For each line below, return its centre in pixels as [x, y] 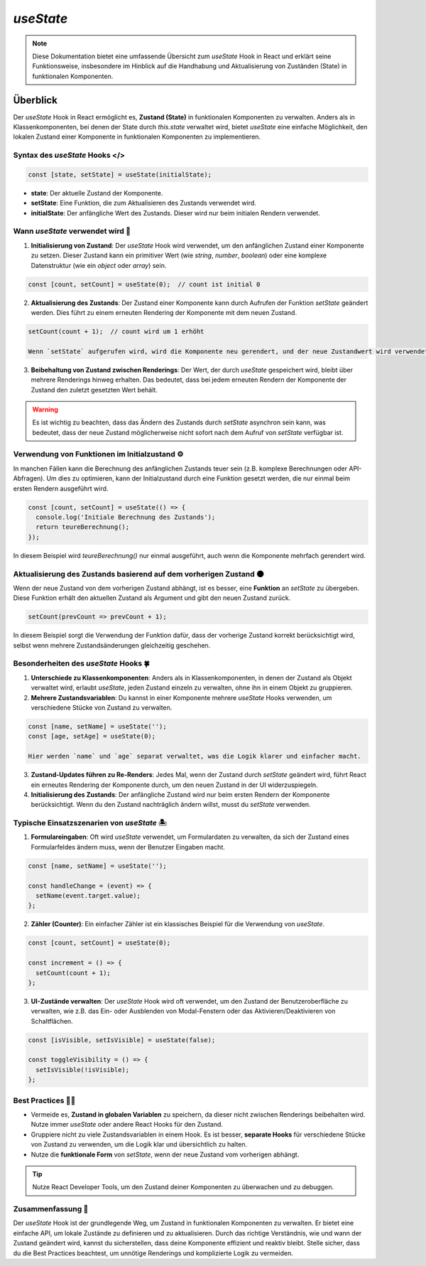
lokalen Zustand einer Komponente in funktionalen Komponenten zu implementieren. [137, 137]
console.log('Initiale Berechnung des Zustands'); [126, 517]
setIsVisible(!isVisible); [83, 1069]
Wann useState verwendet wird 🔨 [72, 231]
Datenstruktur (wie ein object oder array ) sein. [99, 265]
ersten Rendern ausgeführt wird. [61, 488]
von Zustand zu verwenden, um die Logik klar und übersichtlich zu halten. [139, 1144]
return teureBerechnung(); [83, 527]
